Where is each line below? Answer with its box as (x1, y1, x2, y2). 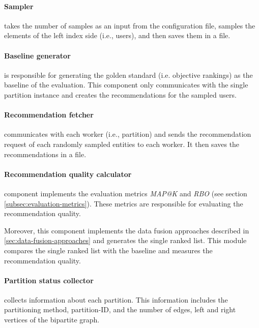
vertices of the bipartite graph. (4, 314, 100, 325)
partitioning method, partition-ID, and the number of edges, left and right (4, 304, 236, 315)
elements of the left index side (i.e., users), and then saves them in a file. (4, 30, 231, 41)
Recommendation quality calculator (4, 168, 132, 179)
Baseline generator (4, 50, 71, 61)
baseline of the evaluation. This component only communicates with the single (4, 79, 248, 90)
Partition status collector (4, 275, 94, 285)
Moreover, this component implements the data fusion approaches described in (4, 225, 249, 235)
